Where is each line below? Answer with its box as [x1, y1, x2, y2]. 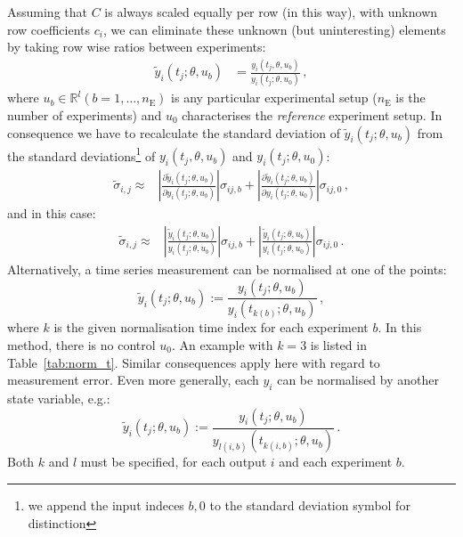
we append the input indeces [28, 496, 184, 515]
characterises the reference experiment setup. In [182, 106, 443, 125]
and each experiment [279, 452, 393, 471]
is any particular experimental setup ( [171, 88, 378, 107]
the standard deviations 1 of [7, 143, 156, 165]
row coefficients [7, 20, 91, 38]
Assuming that [7, 3, 87, 20]
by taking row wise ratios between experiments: [7, 37, 266, 56]
